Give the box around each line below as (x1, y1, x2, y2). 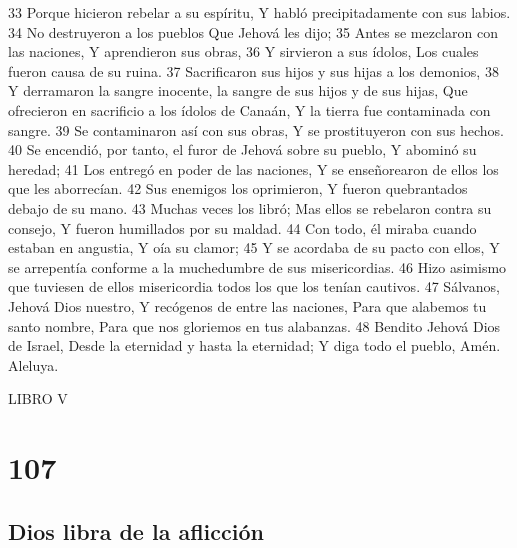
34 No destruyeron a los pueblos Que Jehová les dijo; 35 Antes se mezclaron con (8, 21, 498, 42)
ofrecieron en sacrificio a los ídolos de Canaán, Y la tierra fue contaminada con (8, 99, 491, 120)
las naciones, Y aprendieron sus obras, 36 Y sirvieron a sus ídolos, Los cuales (8, 41, 479, 62)
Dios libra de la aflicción (8, 515, 264, 546)
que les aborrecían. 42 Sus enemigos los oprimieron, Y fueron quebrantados (8, 178, 468, 199)
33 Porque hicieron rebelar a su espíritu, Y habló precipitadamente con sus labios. (8, 2, 511, 22)
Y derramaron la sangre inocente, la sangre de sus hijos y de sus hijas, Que (8, 80, 468, 101)
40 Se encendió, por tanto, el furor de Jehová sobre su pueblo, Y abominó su (8, 139, 477, 160)
